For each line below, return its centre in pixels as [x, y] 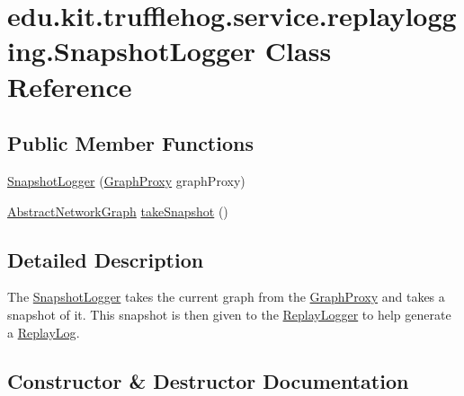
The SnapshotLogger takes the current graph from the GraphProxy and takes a [226, 297]
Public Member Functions [130, 143]
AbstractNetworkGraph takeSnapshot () [118, 211]
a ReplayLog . [44, 332]
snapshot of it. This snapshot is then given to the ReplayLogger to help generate [229, 314]
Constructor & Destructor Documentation [208, 380]
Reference [70, 86]
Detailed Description [106, 259]
